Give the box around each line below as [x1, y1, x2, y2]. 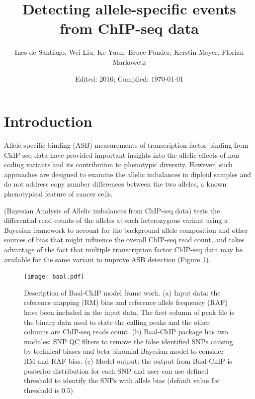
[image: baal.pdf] [24, 273, 85, 281]
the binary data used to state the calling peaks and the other [24, 316, 210, 327]
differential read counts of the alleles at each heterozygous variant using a [4, 215, 228, 225]
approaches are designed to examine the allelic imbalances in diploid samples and [4, 169, 252, 179]
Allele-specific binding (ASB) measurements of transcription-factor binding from [4, 140, 249, 150]
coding [4, 159, 24, 170]
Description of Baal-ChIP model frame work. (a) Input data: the [24, 287, 221, 298]
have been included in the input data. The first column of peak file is [24, 307, 234, 317]
